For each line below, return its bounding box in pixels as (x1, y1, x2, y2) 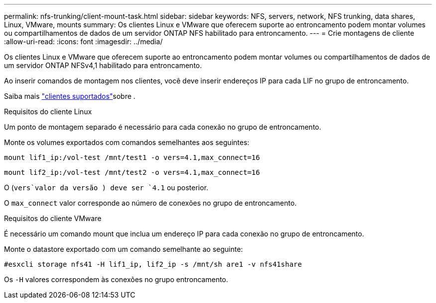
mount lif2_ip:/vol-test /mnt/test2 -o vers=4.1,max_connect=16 (4, 168, 260, 176)
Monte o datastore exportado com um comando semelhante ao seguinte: (4, 245, 243, 253)
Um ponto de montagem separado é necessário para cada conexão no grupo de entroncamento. (4, 123, 322, 131)
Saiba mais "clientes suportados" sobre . (4, 92, 136, 100)
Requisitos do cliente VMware (4, 214, 102, 223)
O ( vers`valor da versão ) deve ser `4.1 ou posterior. (4, 183, 209, 192)
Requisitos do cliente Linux (4, 107, 92, 116)
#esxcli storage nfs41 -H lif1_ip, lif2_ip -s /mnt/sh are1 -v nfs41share (4, 260, 302, 268)
